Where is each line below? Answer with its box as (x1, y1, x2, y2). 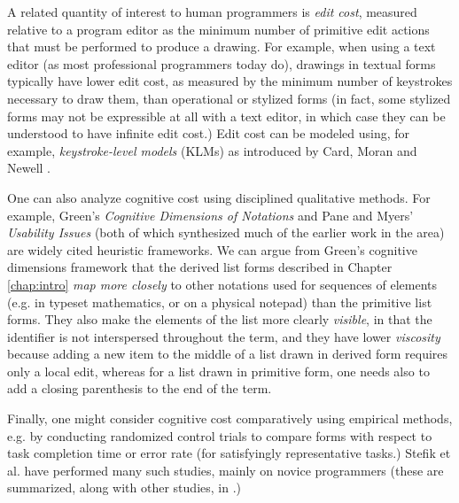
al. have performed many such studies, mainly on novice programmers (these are (7, 460, 444, 479)
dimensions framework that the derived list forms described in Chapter (7, 258, 393, 276)
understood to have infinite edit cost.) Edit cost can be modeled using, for (7, 124, 410, 143)
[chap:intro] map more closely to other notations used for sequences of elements (7, 275, 438, 293)
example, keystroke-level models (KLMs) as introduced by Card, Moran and (7, 141, 417, 159)
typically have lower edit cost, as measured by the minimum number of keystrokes (7, 72, 453, 90)
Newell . (7, 159, 51, 177)
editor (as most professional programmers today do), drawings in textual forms (7, 54, 436, 73)
